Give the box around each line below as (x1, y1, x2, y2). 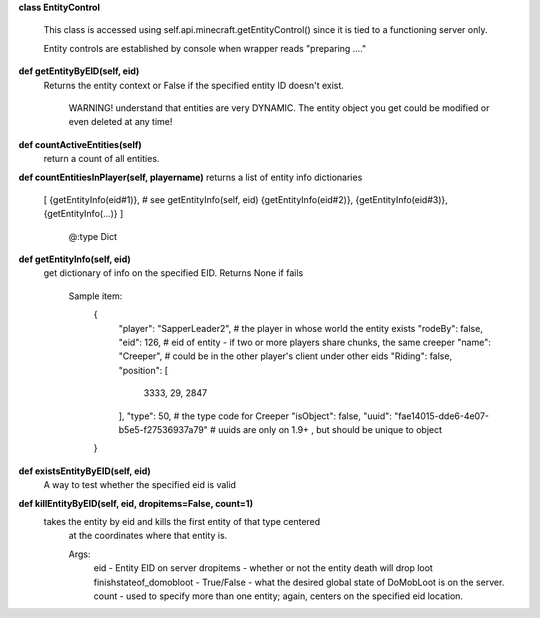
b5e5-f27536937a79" (118, 423, 209, 435)
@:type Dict (68, 230, 118, 242)
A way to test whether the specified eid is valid (43, 479, 237, 491)
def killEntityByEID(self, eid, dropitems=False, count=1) (18, 497, 254, 509)
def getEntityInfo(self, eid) (18, 253, 132, 265)
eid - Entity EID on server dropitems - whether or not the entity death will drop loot (93, 562, 434, 574)
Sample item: (68, 290, 123, 302)
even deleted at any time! (68, 116, 173, 128)
